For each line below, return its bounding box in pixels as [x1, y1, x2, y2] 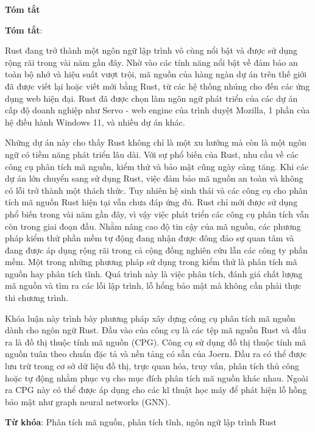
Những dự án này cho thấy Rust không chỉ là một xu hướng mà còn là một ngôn [5, 136, 306, 149]
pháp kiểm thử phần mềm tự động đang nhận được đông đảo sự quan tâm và [5, 232, 294, 244]
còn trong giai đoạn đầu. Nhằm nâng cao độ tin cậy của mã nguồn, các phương [5, 219, 301, 232]
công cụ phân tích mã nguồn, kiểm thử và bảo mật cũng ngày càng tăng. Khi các [5, 160, 309, 172]
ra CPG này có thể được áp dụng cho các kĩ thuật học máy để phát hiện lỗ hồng [5, 383, 307, 396]
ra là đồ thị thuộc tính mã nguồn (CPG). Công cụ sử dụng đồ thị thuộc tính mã [5, 335, 306, 348]
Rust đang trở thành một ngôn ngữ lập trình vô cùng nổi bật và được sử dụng [5, 44, 297, 57]
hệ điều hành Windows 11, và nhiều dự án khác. [5, 115, 185, 128]
